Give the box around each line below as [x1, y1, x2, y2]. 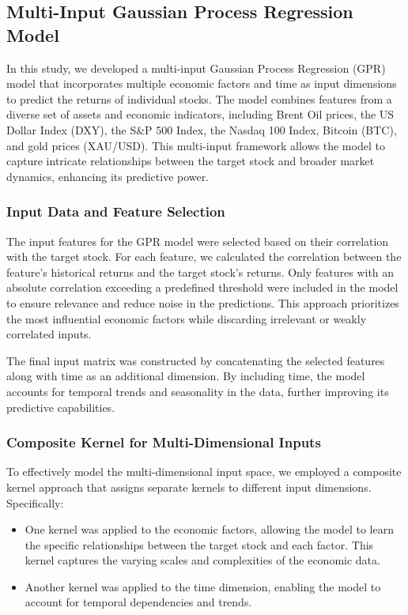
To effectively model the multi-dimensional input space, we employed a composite [6, 463, 402, 480]
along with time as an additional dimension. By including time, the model [6, 368, 365, 384]
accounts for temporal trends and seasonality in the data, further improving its [6, 383, 389, 399]
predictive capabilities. [6, 398, 115, 415]
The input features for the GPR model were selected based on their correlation [6, 232, 389, 249]
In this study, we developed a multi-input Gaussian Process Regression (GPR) [6, 59, 386, 76]
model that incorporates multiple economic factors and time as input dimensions [6, 75, 397, 92]
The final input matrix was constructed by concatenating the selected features [6, 352, 385, 368]
